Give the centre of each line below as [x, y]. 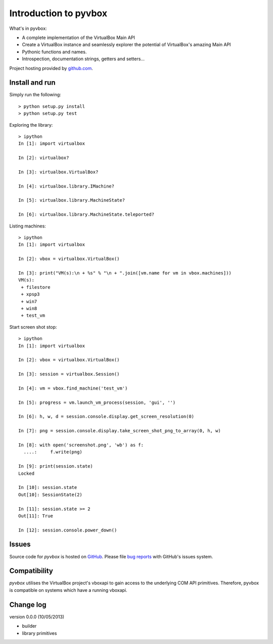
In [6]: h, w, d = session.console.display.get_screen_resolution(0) [106, 416]
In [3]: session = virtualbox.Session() [69, 374]
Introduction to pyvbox [58, 13]
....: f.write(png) [53, 452]
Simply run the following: [35, 95]
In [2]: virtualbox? [44, 158]
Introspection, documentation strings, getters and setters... [83, 59]
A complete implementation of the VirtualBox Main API [78, 37]
